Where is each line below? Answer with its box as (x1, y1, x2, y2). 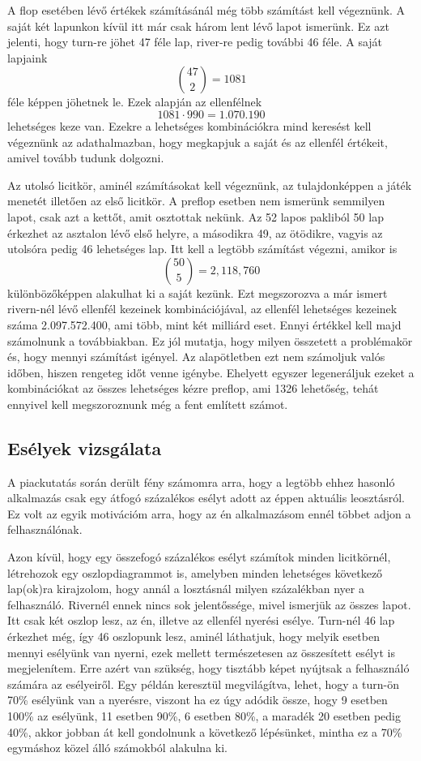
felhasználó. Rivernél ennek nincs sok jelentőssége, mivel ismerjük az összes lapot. (7, 595, 411, 613)
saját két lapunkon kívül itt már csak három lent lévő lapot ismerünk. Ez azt (7, 17, 389, 34)
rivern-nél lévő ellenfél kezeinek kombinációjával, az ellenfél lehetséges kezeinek (7, 300, 398, 317)
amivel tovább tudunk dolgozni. (7, 149, 164, 166)
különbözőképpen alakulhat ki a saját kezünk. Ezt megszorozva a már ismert (7, 284, 388, 301)
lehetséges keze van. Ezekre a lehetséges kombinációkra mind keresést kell (7, 117, 372, 134)
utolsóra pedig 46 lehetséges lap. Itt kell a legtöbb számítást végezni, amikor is (7, 240, 398, 257)
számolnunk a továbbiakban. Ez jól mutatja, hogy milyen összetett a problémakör (7, 332, 413, 349)
